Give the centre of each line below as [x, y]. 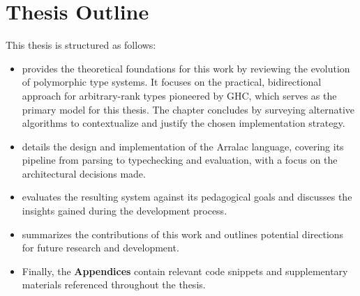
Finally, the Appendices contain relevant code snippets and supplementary [185, 271]
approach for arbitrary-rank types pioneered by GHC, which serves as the [179, 95]
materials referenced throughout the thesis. [114, 285]
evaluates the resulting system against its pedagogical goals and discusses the [187, 197]
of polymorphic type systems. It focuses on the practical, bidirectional [172, 82]
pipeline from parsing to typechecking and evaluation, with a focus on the [180, 160]
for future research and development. [100, 248]
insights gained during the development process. [125, 211]
